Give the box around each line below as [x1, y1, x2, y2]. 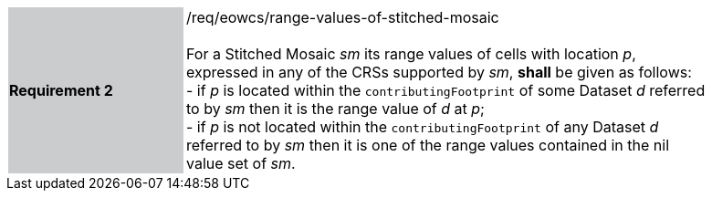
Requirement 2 [9, 81, 113, 99]
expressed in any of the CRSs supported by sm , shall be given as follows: [186, 63, 692, 81]
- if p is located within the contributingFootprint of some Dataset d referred [186, 81, 706, 99]
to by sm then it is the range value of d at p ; [186, 99, 485, 118]
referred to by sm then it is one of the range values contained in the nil [186, 136, 670, 154]
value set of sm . [186, 154, 296, 172]
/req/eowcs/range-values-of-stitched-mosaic [186, 8, 499, 26]
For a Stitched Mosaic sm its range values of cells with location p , [186, 45, 636, 63]
